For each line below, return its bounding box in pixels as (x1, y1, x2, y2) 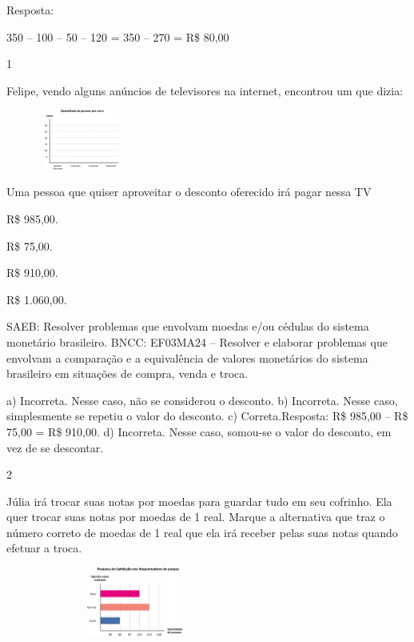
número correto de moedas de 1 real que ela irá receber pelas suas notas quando (6, 524, 398, 540)
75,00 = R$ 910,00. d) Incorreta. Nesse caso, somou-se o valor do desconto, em (6, 423, 392, 439)
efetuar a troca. (6, 540, 82, 556)
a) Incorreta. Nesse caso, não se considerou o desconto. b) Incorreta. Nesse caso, (6, 391, 398, 408)
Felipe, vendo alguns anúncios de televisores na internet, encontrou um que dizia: (6, 82, 404, 98)
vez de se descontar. (6, 439, 104, 455)
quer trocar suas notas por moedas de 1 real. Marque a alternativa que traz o (6, 508, 385, 525)
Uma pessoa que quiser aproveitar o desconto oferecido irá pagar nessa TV (6, 183, 372, 200)
